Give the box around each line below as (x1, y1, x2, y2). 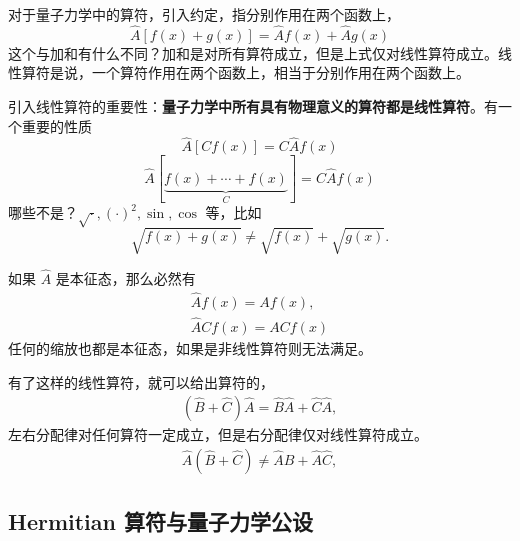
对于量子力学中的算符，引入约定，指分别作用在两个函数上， (8, 4, 400, 24)
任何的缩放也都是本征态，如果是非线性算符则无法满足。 (8, 337, 372, 358)
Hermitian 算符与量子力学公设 (8, 506, 314, 537)
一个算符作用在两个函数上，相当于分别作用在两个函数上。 (91, 62, 470, 83)
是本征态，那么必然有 (55, 267, 196, 288)
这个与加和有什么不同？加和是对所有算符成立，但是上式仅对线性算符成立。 (8, 42, 498, 63)
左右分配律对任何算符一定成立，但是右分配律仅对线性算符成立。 (8, 424, 428, 445)
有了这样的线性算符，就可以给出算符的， (8, 371, 274, 392)
